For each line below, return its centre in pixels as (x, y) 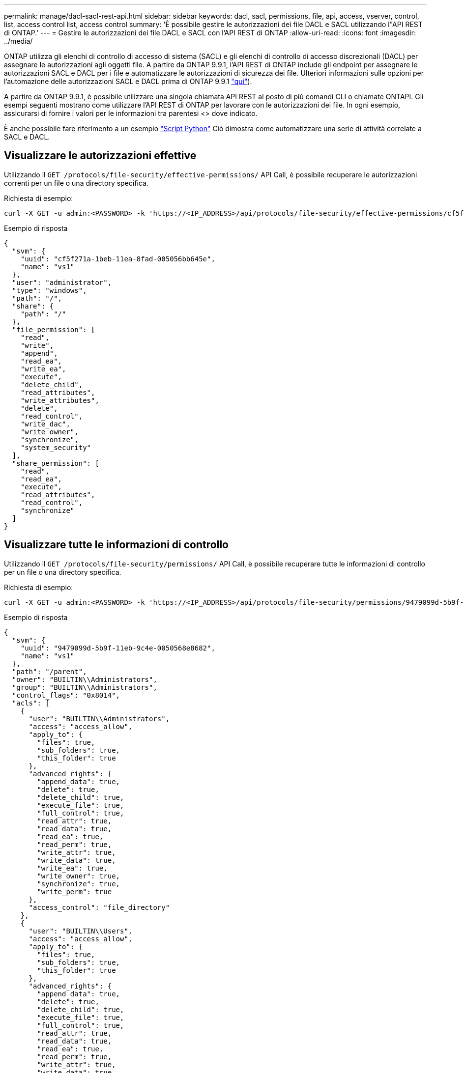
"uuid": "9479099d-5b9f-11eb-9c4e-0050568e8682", (118, 648)
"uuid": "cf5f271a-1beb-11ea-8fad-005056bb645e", (118, 259)
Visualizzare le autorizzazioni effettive (100, 156)
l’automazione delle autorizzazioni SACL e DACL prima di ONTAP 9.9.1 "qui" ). (128, 81)
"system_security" (56, 447)
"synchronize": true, (79, 884)
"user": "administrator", (62, 282)
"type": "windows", (49, 290)
